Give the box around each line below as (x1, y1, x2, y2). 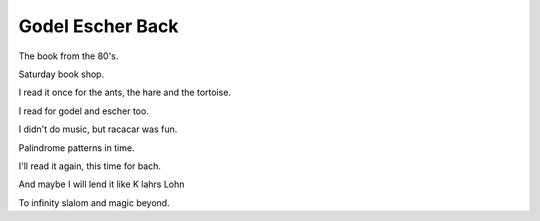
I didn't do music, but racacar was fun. (18, 123, 178, 135)
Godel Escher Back (18, 15, 179, 37)
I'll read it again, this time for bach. (18, 160, 162, 172)
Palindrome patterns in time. (18, 141, 135, 154)
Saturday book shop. (18, 68, 105, 80)
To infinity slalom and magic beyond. (18, 196, 170, 209)
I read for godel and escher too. (18, 105, 149, 117)
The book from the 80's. (18, 50, 119, 62)
